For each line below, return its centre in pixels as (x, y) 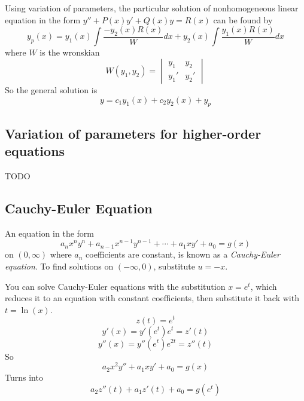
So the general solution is (51, 90)
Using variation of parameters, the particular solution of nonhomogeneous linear (152, 8)
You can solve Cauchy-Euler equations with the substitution (115, 286)
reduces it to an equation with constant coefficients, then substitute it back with (152, 298)
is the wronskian (70, 52)
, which (264, 286)
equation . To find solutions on (59, 266)
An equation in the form (50, 233)
